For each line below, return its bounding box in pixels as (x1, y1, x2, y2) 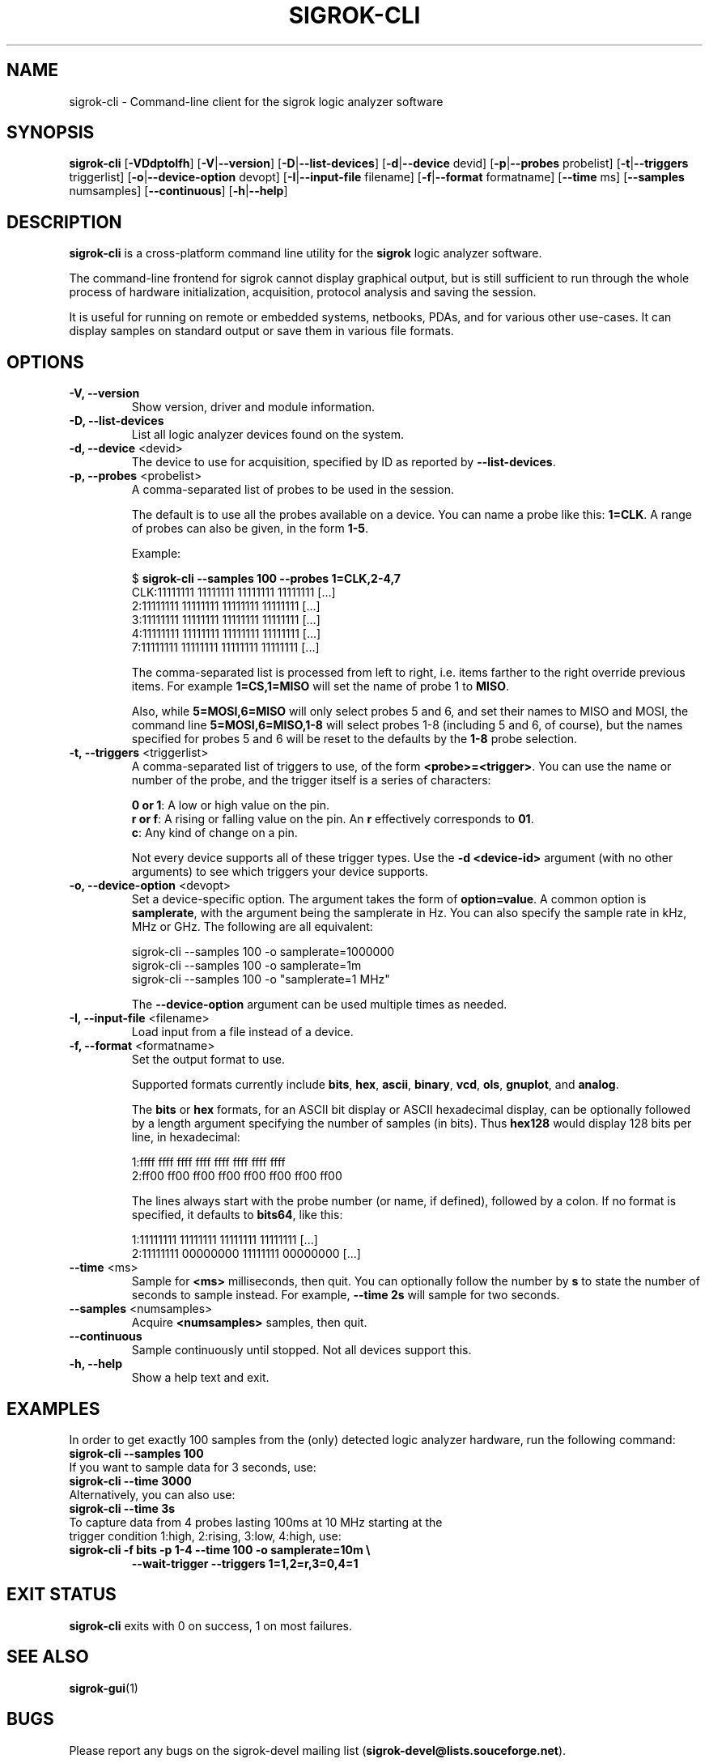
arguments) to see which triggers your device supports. (131, 865, 429, 879)
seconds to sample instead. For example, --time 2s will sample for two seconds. (131, 1288, 560, 1302)
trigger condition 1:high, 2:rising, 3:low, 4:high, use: (69, 1528, 342, 1543)
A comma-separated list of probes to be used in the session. (131, 482, 455, 497)
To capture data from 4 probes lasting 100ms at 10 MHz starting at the (69, 1514, 443, 1529)
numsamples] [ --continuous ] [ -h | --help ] (69, 184, 288, 198)
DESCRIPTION (6, 211, 122, 232)
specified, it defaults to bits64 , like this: (131, 1208, 343, 1222)
